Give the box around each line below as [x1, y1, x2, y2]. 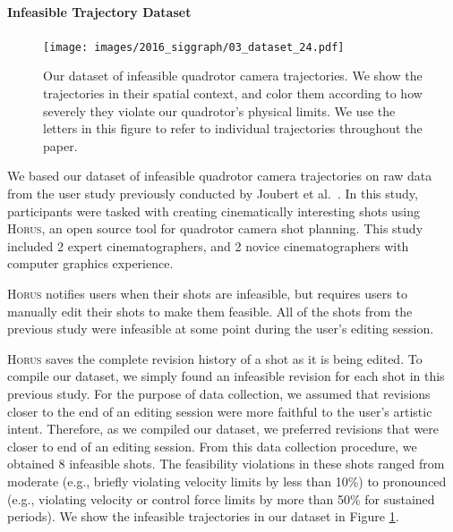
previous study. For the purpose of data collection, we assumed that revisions [7, 384, 431, 402]
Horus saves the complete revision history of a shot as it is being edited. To [7, 349, 423, 367]
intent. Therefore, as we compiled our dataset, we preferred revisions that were [7, 419, 440, 438]
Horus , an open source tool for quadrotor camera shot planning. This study [7, 219, 423, 238]
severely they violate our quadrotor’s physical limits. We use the [43, 101, 396, 120]
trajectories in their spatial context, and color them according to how [43, 84, 423, 103]
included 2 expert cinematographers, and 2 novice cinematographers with [7, 236, 409, 255]
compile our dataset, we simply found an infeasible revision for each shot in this [7, 367, 445, 385]
